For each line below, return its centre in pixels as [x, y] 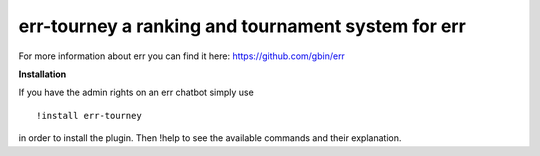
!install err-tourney [89, 115]
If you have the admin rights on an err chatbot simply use [136, 92]
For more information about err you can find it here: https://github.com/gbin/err [181, 56]
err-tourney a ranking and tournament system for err [242, 26]
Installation [42, 74]
